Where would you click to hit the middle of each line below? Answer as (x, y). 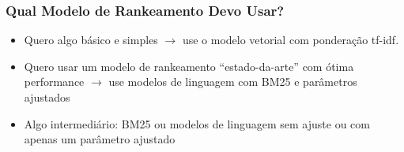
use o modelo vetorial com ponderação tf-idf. (291, 40)
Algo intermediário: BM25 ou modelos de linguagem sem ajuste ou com (197, 123)
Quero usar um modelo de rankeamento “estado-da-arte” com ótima (189, 66)
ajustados (47, 97)
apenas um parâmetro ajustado (100, 139)
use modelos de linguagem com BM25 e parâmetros (233, 82)
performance (54, 82)
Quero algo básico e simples (91, 40)
